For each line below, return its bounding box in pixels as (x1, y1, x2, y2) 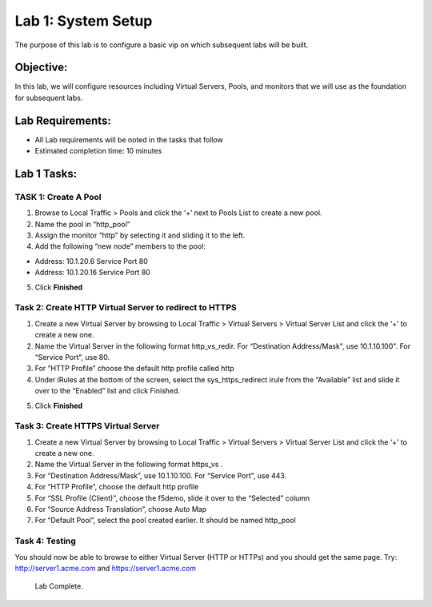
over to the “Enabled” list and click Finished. (34, 386, 180, 396)
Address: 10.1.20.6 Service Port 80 (34, 256, 148, 266)
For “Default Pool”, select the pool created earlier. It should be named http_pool (34, 516, 296, 525)
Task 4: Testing (14, 536, 76, 547)
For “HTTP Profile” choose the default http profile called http (34, 364, 235, 373)
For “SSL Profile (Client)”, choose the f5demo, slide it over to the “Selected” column (34, 493, 310, 503)
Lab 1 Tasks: (14, 166, 78, 180)
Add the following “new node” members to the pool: (34, 242, 206, 251)
